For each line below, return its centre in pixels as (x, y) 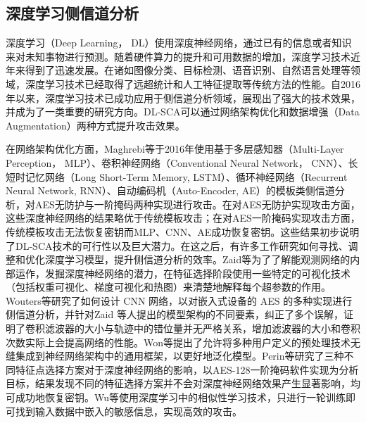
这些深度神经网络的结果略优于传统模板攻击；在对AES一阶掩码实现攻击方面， (183, 218)
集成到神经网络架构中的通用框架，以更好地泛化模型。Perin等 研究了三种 (179, 356)
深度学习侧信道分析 (72, 13)
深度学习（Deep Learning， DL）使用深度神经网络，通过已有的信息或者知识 (179, 43)
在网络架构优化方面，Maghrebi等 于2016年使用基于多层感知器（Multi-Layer (175, 149)
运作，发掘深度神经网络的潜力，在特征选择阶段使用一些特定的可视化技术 (183, 273)
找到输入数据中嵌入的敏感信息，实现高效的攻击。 (128, 411)
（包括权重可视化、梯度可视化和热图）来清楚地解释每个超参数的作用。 (168, 287)
